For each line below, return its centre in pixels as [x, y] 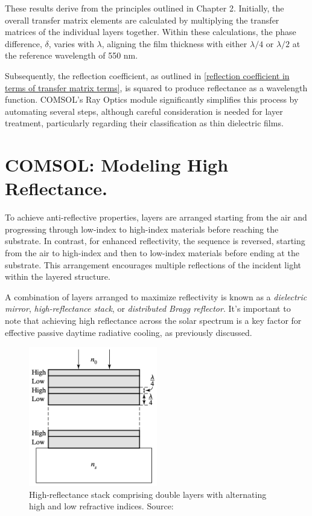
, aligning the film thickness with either [174, 43]
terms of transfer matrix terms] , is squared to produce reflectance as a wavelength [156, 87]
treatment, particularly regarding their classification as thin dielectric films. [144, 123]
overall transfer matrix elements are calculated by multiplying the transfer [142, 20]
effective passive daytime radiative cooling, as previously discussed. [129, 332]
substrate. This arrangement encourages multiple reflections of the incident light [153, 264]
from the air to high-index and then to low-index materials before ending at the [152, 253]
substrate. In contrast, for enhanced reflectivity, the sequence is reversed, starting [155, 241]
